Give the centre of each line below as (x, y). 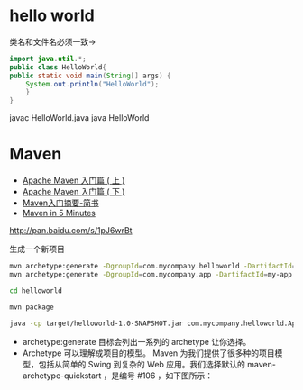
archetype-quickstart (62, 376)
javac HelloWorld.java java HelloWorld (79, 118)
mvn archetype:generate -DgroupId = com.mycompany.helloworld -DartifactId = (153, 267)
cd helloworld (36, 290)
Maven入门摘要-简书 (60, 203)
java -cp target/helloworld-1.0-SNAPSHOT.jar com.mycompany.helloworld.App (155, 323)
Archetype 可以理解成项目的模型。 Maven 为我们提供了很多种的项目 (148, 353)
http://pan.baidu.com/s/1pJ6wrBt (71, 231)
